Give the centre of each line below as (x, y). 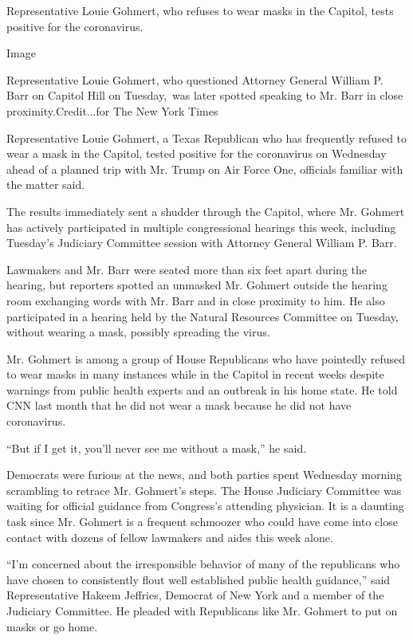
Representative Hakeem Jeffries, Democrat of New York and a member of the (195, 595)
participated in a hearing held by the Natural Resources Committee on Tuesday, (203, 316)
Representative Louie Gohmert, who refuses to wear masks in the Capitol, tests (200, 10)
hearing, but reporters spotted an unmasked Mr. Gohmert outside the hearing (197, 285)
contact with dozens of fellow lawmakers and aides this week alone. (170, 537)
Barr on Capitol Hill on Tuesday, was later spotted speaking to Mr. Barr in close (205, 95)
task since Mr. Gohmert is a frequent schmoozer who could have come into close (202, 522)
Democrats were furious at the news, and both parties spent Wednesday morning (204, 475)
